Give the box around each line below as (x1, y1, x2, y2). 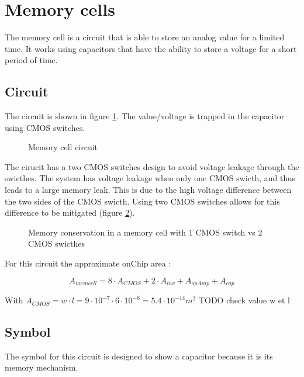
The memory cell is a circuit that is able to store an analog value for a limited (5, 31, 285, 43)
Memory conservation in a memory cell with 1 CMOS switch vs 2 (28, 226, 262, 238)
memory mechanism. (5, 361, 78, 373)
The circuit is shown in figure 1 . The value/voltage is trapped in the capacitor (5, 110, 285, 122)
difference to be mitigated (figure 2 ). (5, 206, 135, 219)
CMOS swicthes (28, 237, 85, 250)
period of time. (5, 54, 58, 66)
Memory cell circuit (28, 141, 98, 153)
